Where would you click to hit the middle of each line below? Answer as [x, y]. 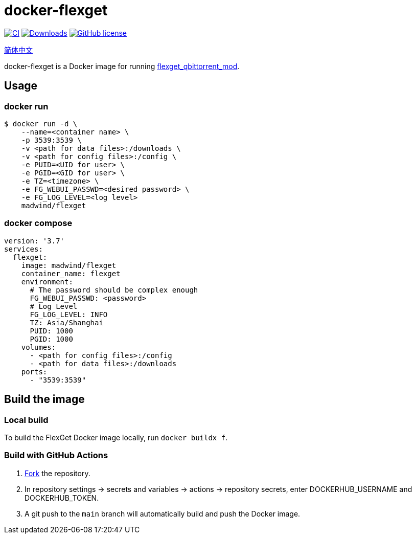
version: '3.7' [34, 241]
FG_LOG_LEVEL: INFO [69, 314]
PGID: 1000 [51, 339]
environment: [47, 282]
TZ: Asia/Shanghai [66, 322]
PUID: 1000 [51, 331]
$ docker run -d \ [41, 124]
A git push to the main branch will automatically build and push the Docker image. [163, 513]
